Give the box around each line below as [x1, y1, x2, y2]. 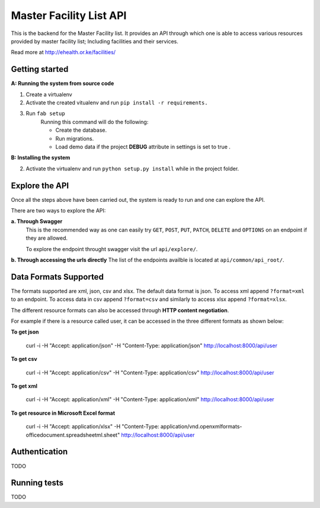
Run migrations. [55, 135, 94, 142]
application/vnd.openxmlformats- [160, 423, 242, 430]
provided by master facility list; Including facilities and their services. [11, 37, 179, 45]
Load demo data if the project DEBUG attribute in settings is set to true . [55, 143, 231, 150]
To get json [11, 328, 39, 335]
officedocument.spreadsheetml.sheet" [25, 431, 120, 439]
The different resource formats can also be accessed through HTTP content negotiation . [11, 306, 229, 314]
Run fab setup [25, 110, 65, 117]
